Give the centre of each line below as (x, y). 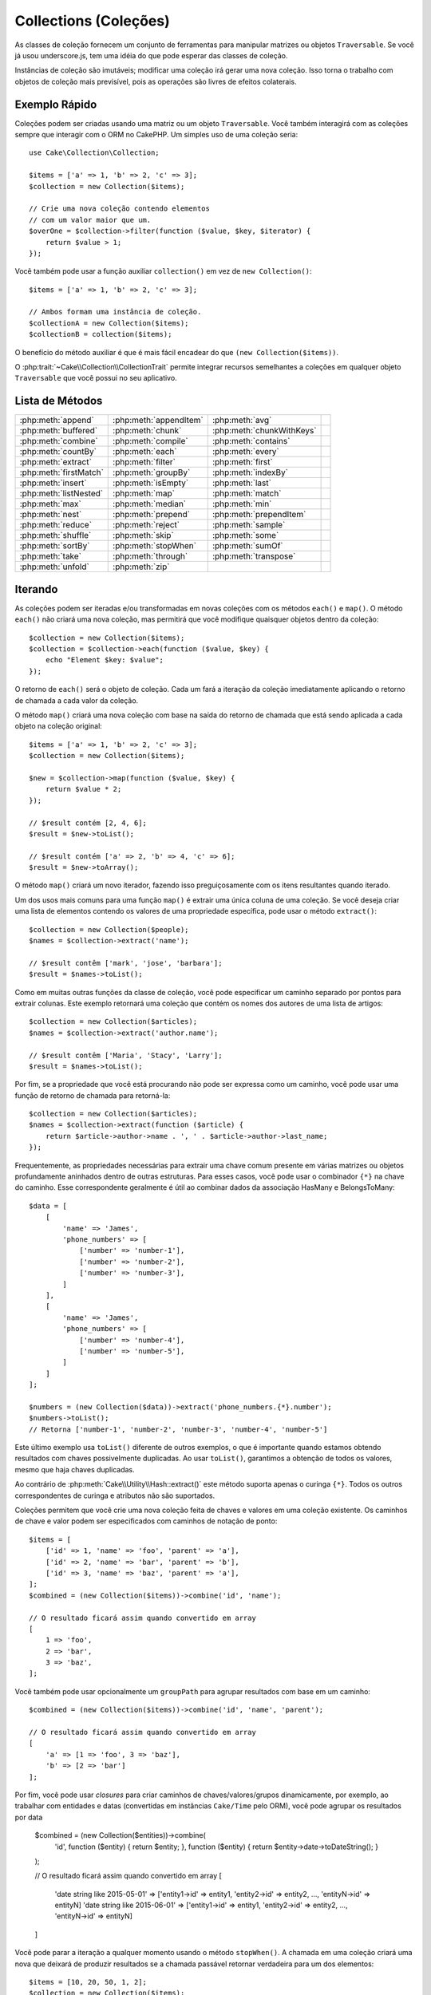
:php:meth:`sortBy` (55, 546)
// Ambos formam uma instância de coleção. (115, 312)
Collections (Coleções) (93, 21)
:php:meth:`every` (245, 452)
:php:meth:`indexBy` (250, 472)
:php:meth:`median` (150, 504)
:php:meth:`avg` (242, 421)
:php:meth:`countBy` (58, 452)
